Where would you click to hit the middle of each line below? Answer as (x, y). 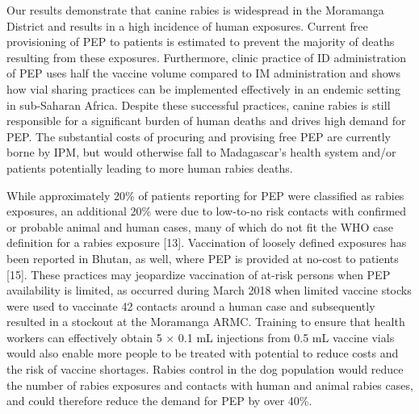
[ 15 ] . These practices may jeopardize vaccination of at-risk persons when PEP (199, 274)
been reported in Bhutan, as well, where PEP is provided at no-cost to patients (203, 258)
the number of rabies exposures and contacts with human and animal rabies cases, (210, 385)
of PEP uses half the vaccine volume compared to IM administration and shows (203, 73)
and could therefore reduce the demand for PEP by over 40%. (159, 401)
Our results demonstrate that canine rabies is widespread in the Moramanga (195, 10)
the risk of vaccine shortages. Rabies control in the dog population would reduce (205, 369)
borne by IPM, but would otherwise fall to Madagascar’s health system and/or (201, 152)
